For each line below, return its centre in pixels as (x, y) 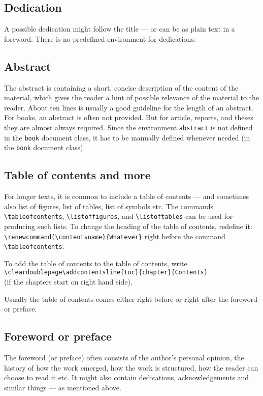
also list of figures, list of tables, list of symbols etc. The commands (109, 206)
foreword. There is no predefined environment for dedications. (100, 38)
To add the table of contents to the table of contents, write (96, 263)
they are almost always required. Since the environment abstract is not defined (128, 127)
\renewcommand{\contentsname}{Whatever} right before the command (115, 236)
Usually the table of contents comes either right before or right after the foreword (131, 299)
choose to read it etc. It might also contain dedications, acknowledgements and (127, 377)
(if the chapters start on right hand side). (68, 282)
